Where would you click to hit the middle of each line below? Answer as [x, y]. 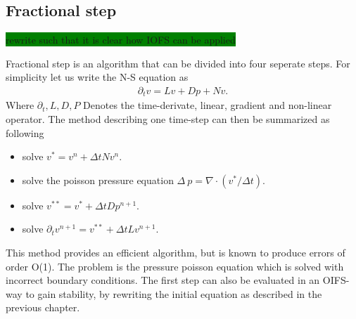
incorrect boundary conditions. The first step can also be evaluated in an [163, 280]
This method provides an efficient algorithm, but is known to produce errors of [176, 253]
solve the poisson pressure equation [98, 180]
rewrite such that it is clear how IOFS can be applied [121, 40]
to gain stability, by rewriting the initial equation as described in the [174, 293]
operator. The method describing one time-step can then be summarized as [168, 119]
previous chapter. [43, 307]
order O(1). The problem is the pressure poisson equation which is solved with [175, 266]
